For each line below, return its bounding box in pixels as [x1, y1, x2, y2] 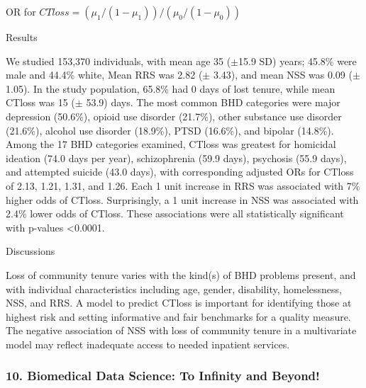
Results [6, 30, 38, 44]
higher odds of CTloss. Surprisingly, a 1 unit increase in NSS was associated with [6, 192, 359, 207]
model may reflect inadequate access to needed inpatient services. [6, 336, 290, 351]
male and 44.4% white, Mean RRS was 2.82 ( [6, 67, 203, 82]
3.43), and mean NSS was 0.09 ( [213, 67, 353, 82]
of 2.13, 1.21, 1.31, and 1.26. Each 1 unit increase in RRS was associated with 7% [6, 178, 360, 193]
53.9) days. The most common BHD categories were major [86, 95, 340, 110]
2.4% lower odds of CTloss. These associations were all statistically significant [6, 206, 344, 221]
